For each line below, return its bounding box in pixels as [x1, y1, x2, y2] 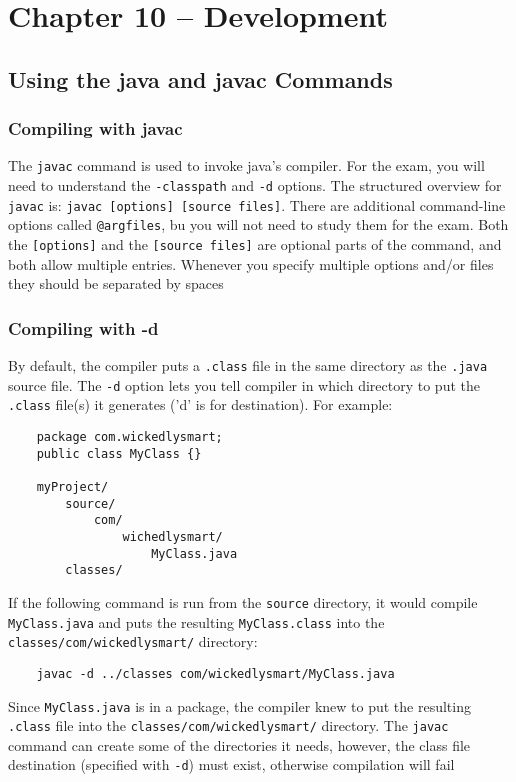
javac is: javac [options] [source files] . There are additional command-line [8, 194, 506, 215]
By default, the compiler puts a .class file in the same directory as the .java [8, 355, 488, 376]
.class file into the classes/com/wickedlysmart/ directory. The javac [8, 715, 449, 736]
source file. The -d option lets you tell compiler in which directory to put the [8, 374, 480, 395]
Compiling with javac [8, 116, 183, 141]
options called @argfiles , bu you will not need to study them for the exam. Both [8, 214, 509, 235]
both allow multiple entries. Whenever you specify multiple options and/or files [8, 253, 494, 274]
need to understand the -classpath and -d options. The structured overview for [8, 175, 502, 196]
